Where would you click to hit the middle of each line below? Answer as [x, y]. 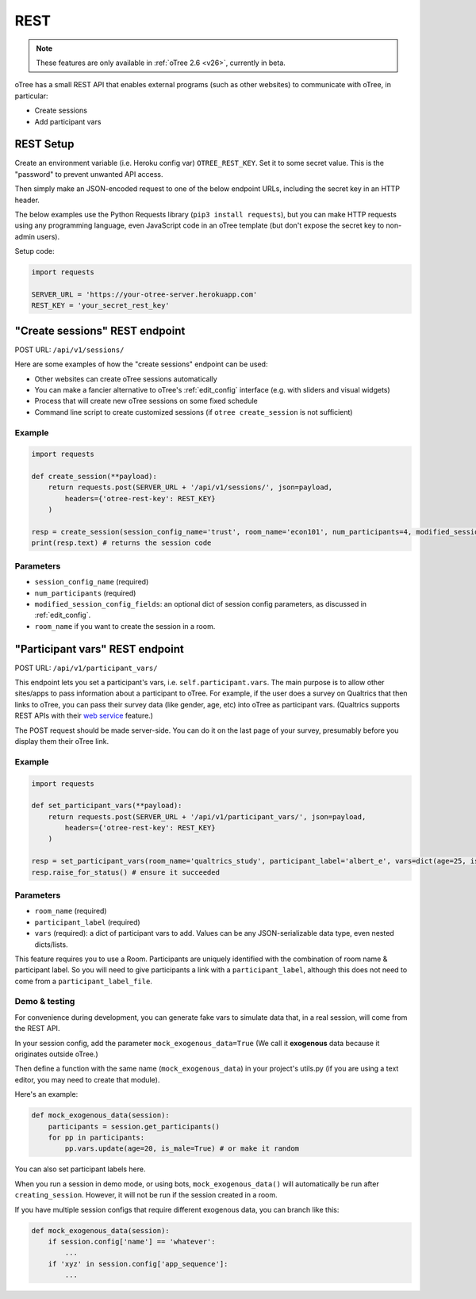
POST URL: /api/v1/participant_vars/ [86, 668]
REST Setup [44, 144]
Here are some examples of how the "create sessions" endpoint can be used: [141, 364]
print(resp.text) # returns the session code [121, 543]
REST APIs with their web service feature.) [84, 716]
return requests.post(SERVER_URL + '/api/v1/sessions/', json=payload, [190, 487]
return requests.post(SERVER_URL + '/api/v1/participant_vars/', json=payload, [207, 816]
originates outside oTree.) [56, 1054]
